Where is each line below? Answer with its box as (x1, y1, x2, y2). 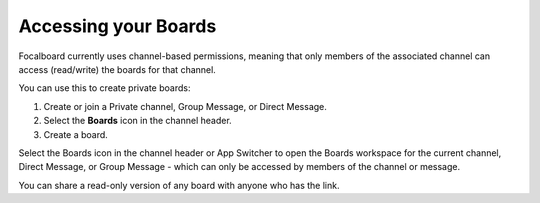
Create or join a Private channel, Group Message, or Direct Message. (43, 100, 327, 112)
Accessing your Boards (18, 15, 217, 37)
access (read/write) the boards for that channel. (18, 63, 217, 75)
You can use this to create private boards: (18, 82, 191, 94)
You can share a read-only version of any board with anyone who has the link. (18, 179, 340, 191)
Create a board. (43, 128, 109, 140)
